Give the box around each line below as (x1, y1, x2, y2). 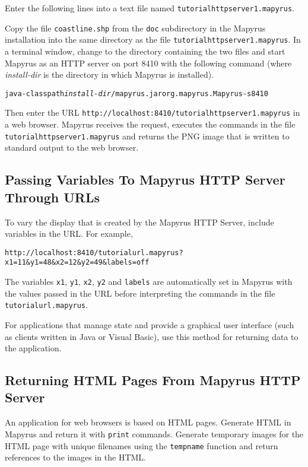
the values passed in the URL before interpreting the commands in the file (5, 287, 275, 299)
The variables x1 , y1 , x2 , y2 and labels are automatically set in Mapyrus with (5, 275, 293, 287)
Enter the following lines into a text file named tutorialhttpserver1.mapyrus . (5, 2, 295, 14)
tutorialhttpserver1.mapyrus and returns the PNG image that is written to (5, 129, 290, 142)
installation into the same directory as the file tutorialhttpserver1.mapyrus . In (5, 33, 301, 46)
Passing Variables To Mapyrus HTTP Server (5, 170, 285, 189)
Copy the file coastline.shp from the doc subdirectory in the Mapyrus (5, 21, 266, 34)
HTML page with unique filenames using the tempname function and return (5, 439, 278, 452)
